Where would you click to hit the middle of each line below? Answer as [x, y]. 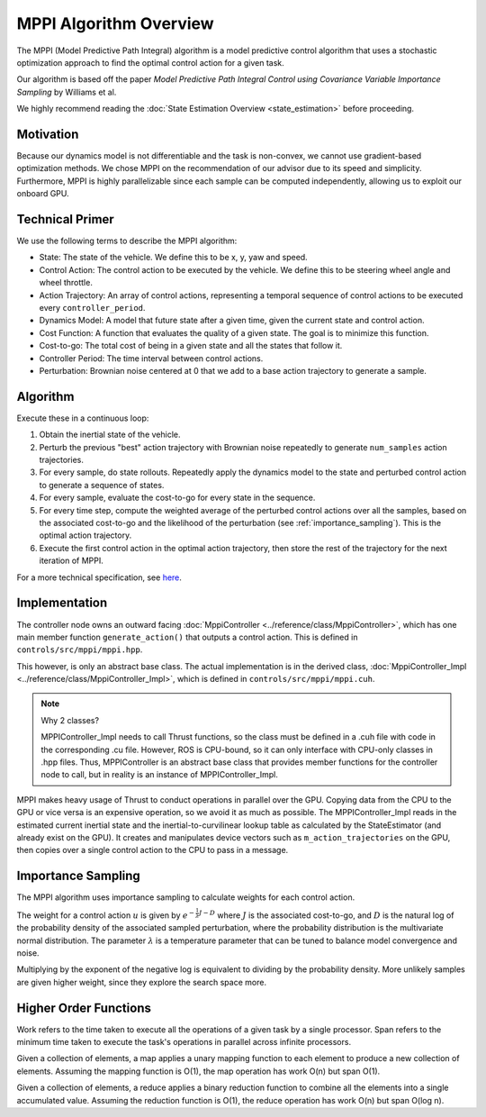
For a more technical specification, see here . [99, 577]
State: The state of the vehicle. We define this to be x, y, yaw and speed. [173, 258]
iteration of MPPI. [71, 561]
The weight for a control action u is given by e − [106, 915]
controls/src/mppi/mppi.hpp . [80, 649]
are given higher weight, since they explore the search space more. [142, 982]
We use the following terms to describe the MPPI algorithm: [127, 241]
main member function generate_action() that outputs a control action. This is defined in [187, 637]
